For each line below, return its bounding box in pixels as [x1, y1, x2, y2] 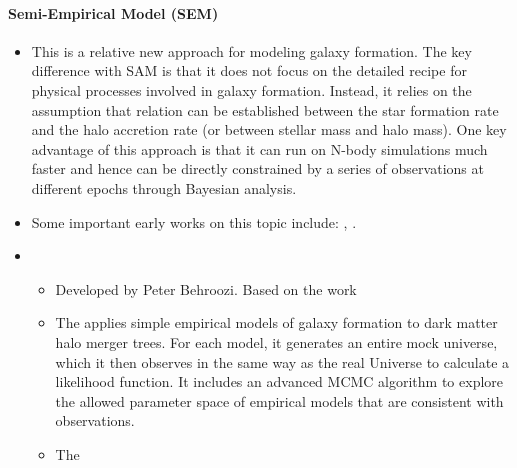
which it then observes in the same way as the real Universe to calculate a [55, 351, 510, 372]
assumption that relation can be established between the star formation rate [31, 99, 499, 120]
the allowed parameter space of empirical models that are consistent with [55, 390, 504, 411]
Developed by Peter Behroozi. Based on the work [55, 278, 357, 299]
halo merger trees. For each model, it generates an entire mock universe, [55, 331, 498, 352]
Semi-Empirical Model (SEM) [8, 2, 219, 23]
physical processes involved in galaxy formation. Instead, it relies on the [31, 79, 472, 100]
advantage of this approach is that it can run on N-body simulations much [31, 138, 488, 159]
